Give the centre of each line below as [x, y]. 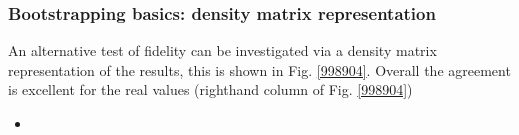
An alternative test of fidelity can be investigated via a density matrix [222, 50]
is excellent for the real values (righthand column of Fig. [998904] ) [210, 89]
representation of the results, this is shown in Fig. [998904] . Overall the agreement [259, 69]
